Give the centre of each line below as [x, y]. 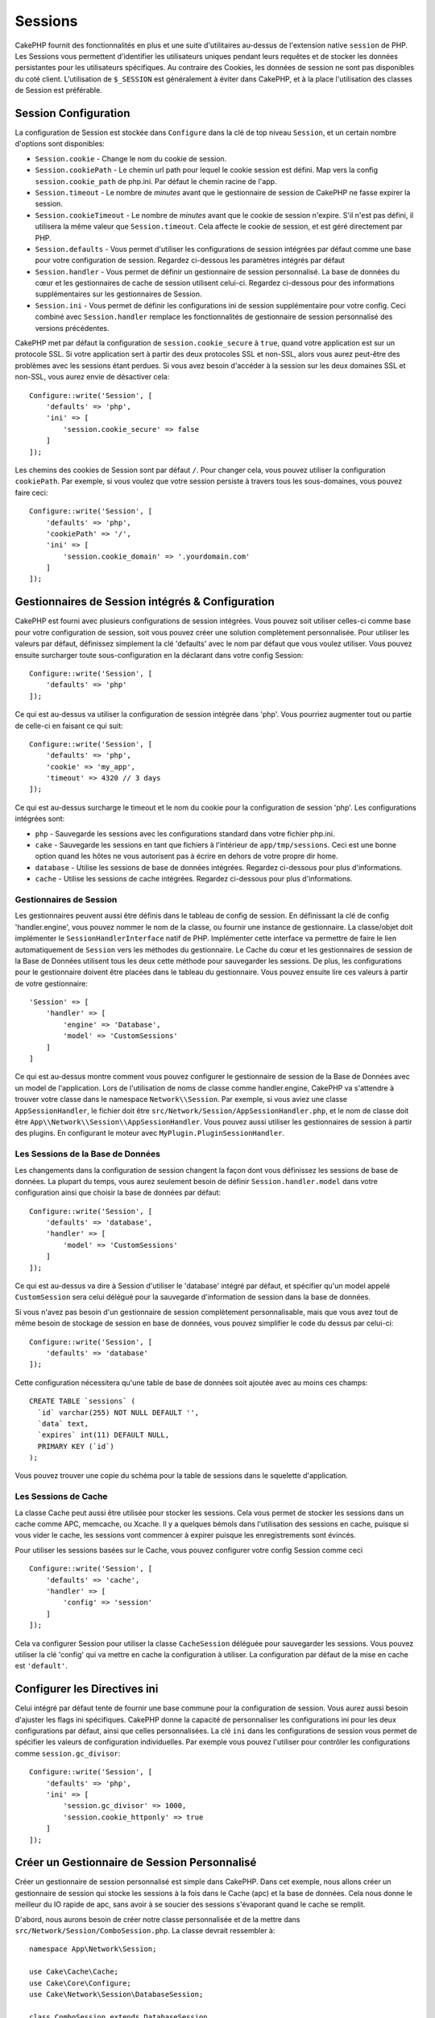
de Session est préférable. [58, 90]
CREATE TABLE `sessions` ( [83, 1401]
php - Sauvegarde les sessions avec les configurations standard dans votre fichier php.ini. [185, 833]
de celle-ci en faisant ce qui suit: [69, 726]
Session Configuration [72, 113]
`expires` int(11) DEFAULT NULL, [104, 1435]
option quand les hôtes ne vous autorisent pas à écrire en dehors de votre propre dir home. [186, 856]
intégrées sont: [40, 819]
